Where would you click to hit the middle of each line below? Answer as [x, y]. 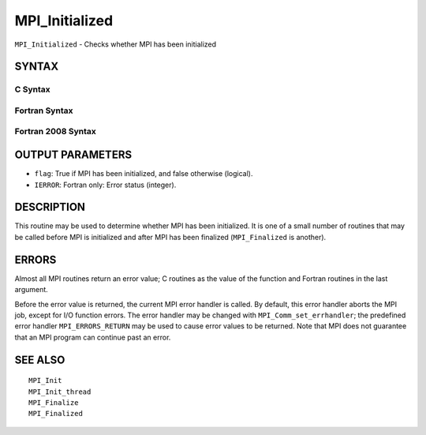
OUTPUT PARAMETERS [73, 155]
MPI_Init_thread [60, 392]
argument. [32, 290]
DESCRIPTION [50, 207]
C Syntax [32, 89]
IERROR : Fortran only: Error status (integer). [105, 185]
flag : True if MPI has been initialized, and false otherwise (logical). [144, 174]
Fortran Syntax [44, 111]
